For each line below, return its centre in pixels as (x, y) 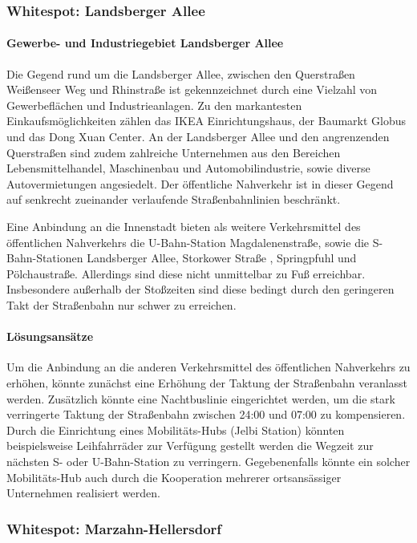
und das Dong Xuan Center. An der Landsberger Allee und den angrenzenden (198, 137)
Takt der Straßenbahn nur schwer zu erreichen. (121, 304)
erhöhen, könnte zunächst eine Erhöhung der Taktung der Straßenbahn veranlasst (207, 382)
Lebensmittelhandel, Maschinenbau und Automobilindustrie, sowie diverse (188, 168)
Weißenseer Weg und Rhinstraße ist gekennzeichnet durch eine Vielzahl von (192, 89)
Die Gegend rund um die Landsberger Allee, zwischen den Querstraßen (181, 73)
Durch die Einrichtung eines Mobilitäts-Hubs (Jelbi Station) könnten (176, 430)
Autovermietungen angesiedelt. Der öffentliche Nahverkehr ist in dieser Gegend (200, 183)
